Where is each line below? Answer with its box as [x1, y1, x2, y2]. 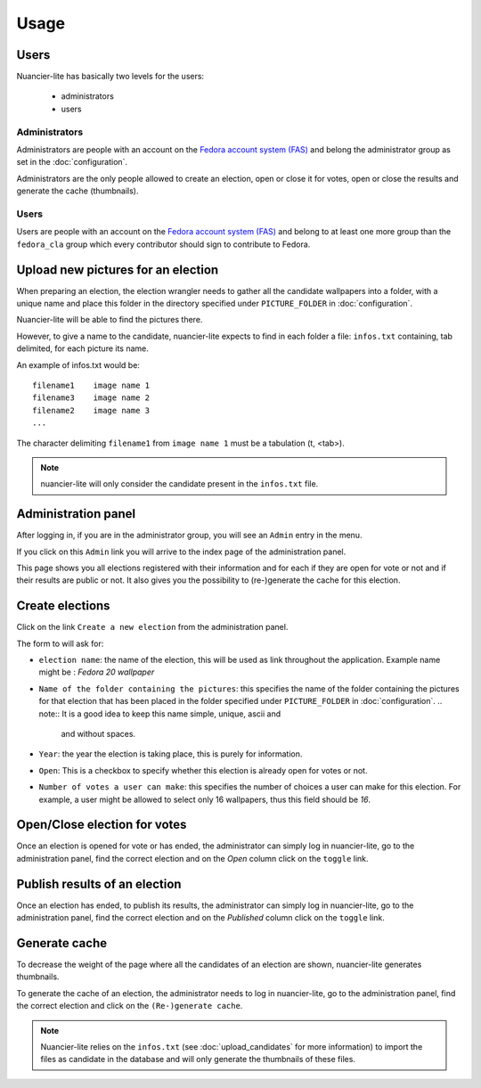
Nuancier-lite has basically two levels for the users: [16, 71, 205, 82]
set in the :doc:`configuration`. [16, 157, 128, 168]
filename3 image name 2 [32, 393, 151, 403]
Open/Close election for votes [16, 817, 187, 832]
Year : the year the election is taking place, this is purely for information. [38, 749, 303, 759]
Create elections [16, 598, 110, 614]
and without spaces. [61, 729, 136, 739]
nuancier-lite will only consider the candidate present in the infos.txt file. [40, 479, 319, 489]
